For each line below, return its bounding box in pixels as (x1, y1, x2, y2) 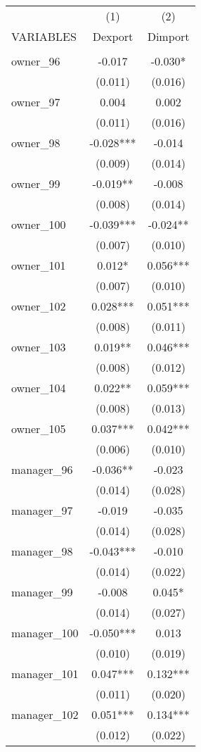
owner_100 (11, 216, 66, 232)
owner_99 (11, 175, 60, 192)
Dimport (147, 28, 190, 44)
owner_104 (11, 380, 66, 396)
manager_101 (11, 665, 79, 682)
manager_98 (11, 543, 73, 559)
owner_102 (11, 298, 66, 314)
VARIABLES (11, 28, 77, 44)
